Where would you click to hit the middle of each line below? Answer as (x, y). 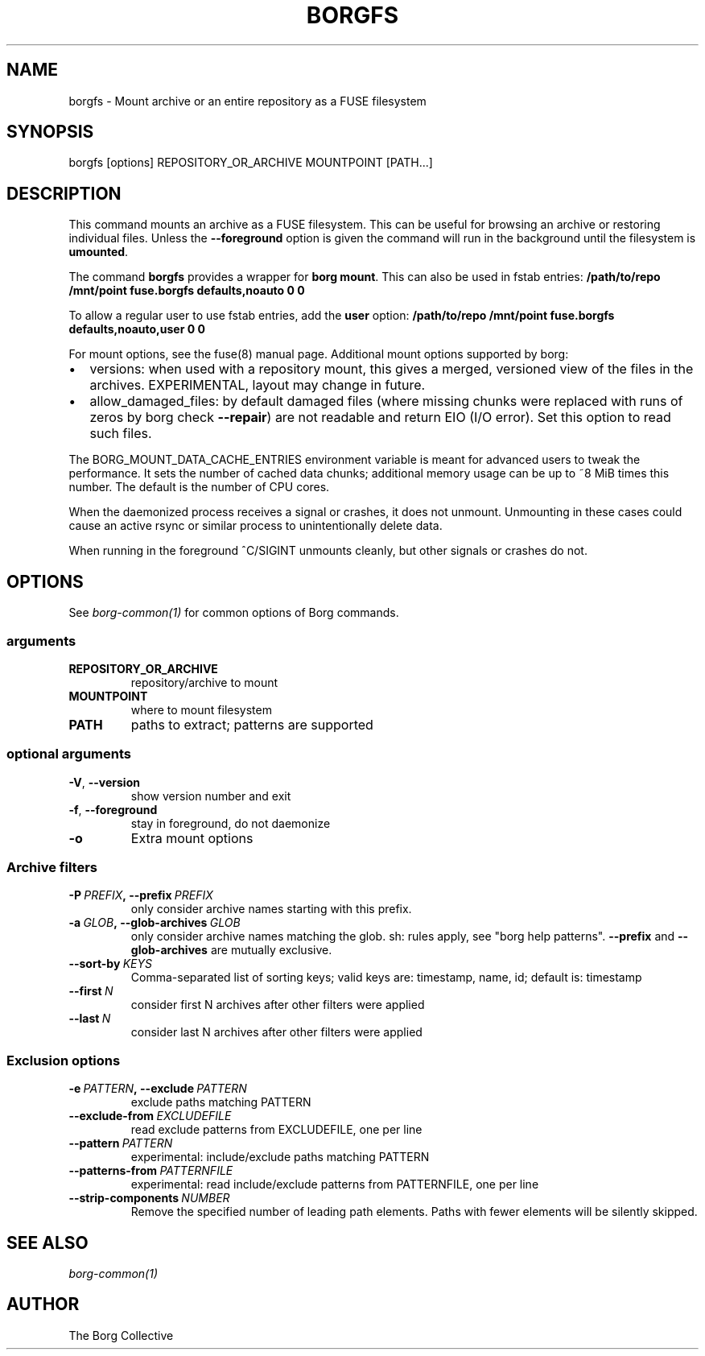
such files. (121, 434)
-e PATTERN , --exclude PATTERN (158, 1089)
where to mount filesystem (201, 709)
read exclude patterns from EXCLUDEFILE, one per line (276, 1130)
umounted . (99, 252)
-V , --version (104, 782)
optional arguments (69, 754)
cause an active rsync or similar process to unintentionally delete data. (256, 526)
